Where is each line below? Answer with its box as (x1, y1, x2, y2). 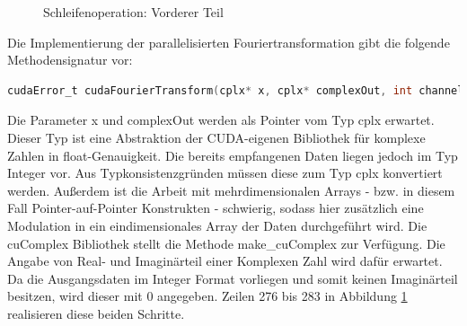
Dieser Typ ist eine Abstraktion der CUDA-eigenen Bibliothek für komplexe (7, 128, 426, 146)
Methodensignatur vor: (7, 50, 133, 69)
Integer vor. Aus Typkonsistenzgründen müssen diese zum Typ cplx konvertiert (7, 163, 443, 182)
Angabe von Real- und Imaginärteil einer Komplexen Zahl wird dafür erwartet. (7, 251, 443, 270)
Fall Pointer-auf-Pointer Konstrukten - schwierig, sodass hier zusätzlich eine (7, 198, 424, 217)
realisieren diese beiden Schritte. (7, 304, 185, 322)
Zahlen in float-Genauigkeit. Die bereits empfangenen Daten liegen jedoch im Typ (7, 145, 458, 164)
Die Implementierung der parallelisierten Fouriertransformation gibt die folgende (7, 32, 450, 51)
